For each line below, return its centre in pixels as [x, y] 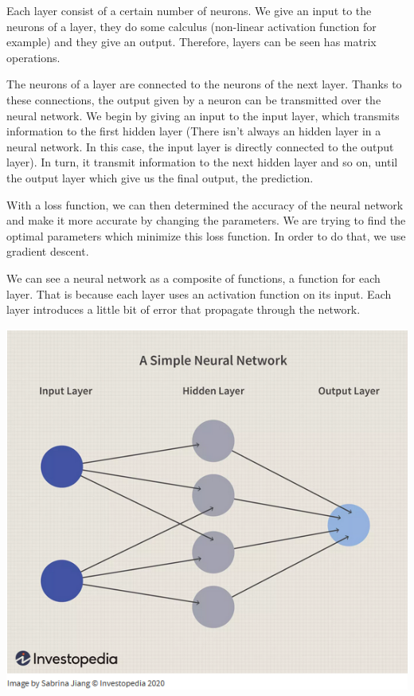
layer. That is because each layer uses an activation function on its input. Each [199, 293]
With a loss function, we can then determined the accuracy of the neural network [205, 204]
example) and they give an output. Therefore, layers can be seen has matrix [191, 42]
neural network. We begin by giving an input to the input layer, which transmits [203, 115]
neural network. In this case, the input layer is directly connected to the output [200, 146]
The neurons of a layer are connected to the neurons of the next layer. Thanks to [204, 84]
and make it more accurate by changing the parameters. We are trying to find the [206, 220]
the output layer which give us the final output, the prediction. [160, 177]
